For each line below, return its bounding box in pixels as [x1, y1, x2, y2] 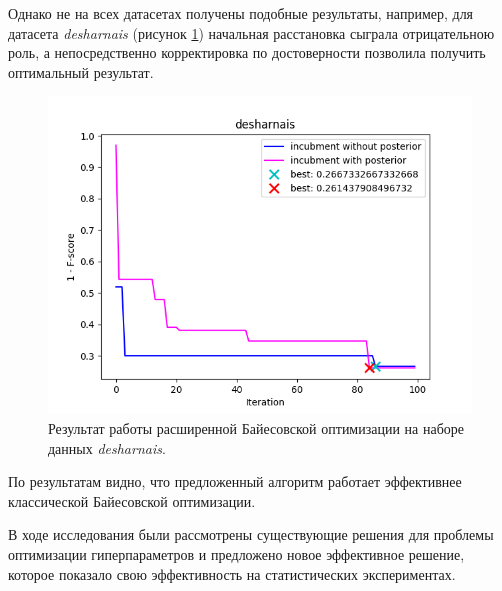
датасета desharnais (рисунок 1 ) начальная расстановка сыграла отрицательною [8, 22, 495, 43]
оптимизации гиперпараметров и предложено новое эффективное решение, [8, 543, 465, 564]
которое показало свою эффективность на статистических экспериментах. [8, 563, 456, 584]
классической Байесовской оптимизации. [8, 490, 256, 511]
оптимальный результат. [8, 61, 154, 82]
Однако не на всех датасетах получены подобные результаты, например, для [8, 3, 474, 23]
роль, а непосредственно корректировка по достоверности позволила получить [8, 42, 486, 63]
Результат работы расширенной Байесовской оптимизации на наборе [48, 417, 465, 438]
